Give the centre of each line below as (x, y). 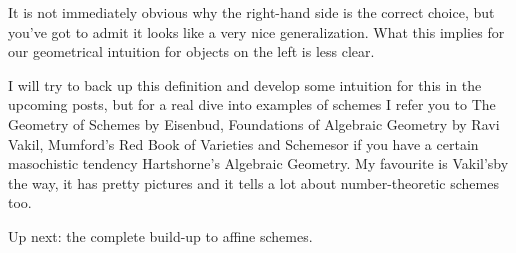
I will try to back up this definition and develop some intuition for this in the (245, 84)
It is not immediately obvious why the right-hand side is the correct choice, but (251, 12)
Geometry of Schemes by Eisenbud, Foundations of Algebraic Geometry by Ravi (254, 123)
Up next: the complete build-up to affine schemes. (160, 235)
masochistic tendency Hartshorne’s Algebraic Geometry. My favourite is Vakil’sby (258, 163)
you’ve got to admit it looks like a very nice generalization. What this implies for (256, 31)
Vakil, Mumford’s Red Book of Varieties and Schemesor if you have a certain (243, 143)
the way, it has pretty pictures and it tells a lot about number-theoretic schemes (253, 182)
